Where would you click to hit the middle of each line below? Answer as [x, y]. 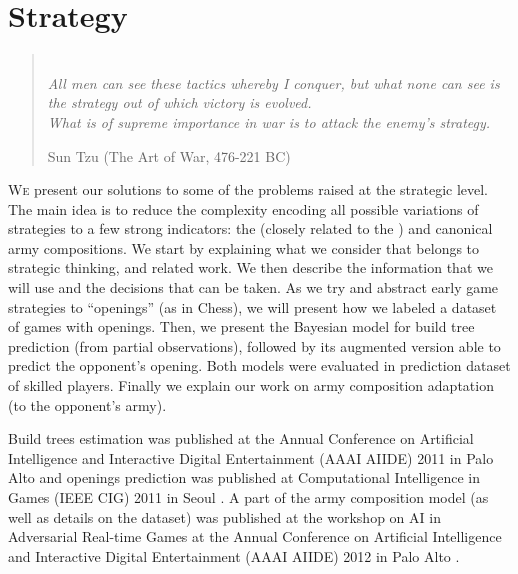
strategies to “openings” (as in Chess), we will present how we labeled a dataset [252, 306]
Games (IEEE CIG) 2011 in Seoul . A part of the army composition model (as [248, 497]
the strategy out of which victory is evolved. [179, 102]
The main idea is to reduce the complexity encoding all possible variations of [243, 208]
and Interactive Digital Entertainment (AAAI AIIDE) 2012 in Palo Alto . [234, 555]
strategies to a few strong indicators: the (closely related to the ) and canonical [250, 228]
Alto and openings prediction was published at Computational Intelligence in [244, 477]
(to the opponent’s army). [87, 404]
